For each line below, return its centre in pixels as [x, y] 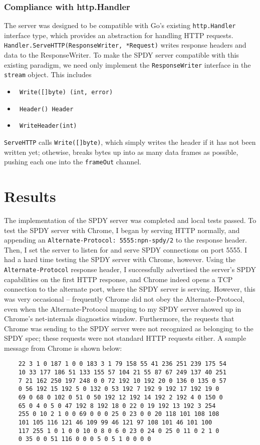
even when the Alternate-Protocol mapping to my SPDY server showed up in [123, 308]
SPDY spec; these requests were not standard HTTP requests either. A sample [125, 338]
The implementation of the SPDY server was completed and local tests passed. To [130, 220]
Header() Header [46, 109]
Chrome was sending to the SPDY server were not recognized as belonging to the [129, 328]
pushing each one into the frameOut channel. [73, 162]
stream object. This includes [48, 74]
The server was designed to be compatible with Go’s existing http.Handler [120, 25]
